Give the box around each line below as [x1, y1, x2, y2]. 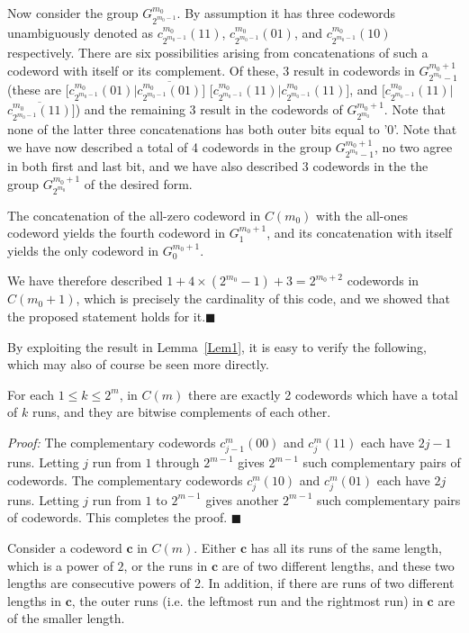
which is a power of [7, 556, 113, 574]
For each [7, 384, 54, 403]
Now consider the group [7, 4, 139, 22]
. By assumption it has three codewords [176, 4, 396, 22]
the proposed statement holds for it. [7, 306, 206, 325]
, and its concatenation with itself [266, 223, 453, 242]
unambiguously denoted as [7, 23, 153, 41]
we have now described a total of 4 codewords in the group [7, 137, 331, 156]
